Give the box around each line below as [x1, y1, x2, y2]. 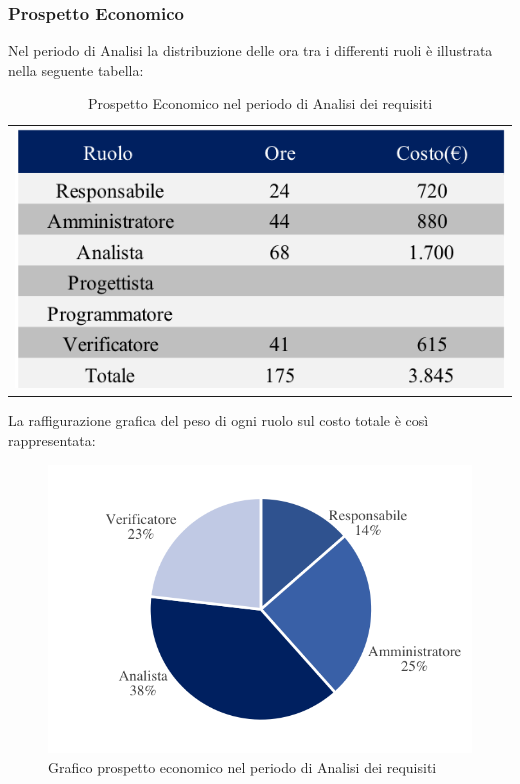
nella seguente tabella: [8, 59, 144, 80]
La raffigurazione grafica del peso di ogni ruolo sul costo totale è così [8, 410, 429, 431]
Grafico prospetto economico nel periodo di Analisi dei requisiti [48, 756, 437, 777]
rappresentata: [8, 429, 96, 450]
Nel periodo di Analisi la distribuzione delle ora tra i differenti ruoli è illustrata [8, 40, 493, 61]
